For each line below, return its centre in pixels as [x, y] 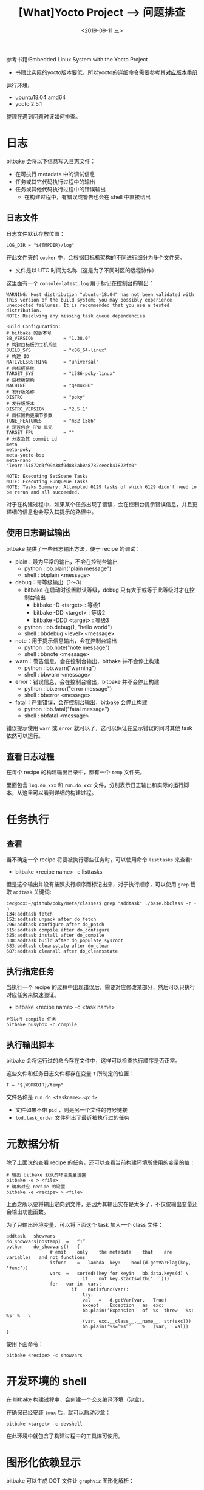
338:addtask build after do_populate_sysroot [65, 941]
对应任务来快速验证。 [33, 995]
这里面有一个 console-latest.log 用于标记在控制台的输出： [80, 283]
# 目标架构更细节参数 [29, 415]
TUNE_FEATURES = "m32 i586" [51, 421]
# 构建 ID [18, 356]
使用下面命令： [25, 1343]
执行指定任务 [30, 971]
